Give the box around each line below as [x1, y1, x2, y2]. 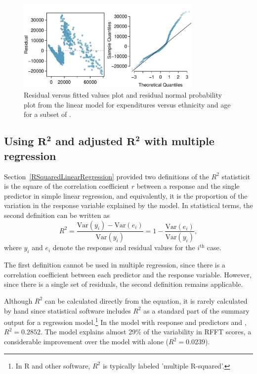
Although [4, 295, 33, 306]
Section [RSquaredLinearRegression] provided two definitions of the [4, 171, 209, 181]
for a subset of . [24, 109, 71, 119]
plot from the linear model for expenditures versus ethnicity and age [24, 99, 231, 109]
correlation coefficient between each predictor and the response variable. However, [4, 269, 252, 279]
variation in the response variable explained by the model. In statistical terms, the [4, 200, 253, 211]
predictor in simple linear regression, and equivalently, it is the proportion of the [4, 190, 248, 201]
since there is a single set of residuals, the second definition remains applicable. [4, 279, 243, 289]
